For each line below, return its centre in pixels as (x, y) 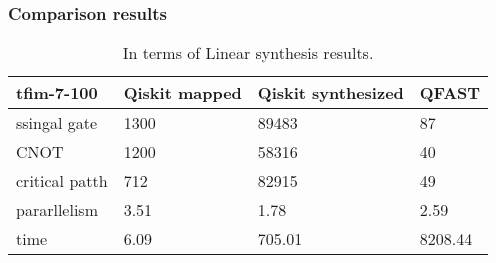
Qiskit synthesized (330, 93)
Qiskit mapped (182, 93)
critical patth (62, 181)
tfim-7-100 (57, 93)
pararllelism (57, 210)
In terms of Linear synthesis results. (248, 53)
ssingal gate (57, 123)
